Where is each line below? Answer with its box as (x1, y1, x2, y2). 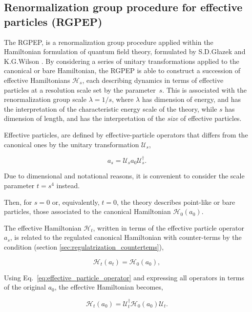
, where (112, 94, 134, 104)
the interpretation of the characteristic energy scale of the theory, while (4, 103, 217, 114)
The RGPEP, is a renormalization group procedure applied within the (4, 37, 213, 47)
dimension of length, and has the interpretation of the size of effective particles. (4, 113, 242, 123)
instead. (56, 180, 80, 190)
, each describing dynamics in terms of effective (82, 75, 224, 85)
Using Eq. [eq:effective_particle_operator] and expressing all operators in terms (4, 272, 245, 282)
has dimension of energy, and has (142, 94, 241, 104)
